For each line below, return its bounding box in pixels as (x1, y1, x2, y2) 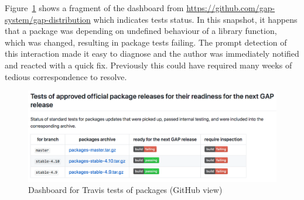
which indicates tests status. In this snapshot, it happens (93, 13, 298, 25)
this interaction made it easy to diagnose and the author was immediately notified (5, 47, 299, 60)
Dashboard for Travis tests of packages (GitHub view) (28, 184, 223, 196)
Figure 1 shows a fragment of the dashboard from (5, 2, 184, 13)
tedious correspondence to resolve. (5, 70, 127, 82)
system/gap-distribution (5, 13, 91, 25)
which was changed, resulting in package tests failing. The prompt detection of (5, 36, 287, 48)
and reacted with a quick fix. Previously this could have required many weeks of (5, 58, 292, 71)
